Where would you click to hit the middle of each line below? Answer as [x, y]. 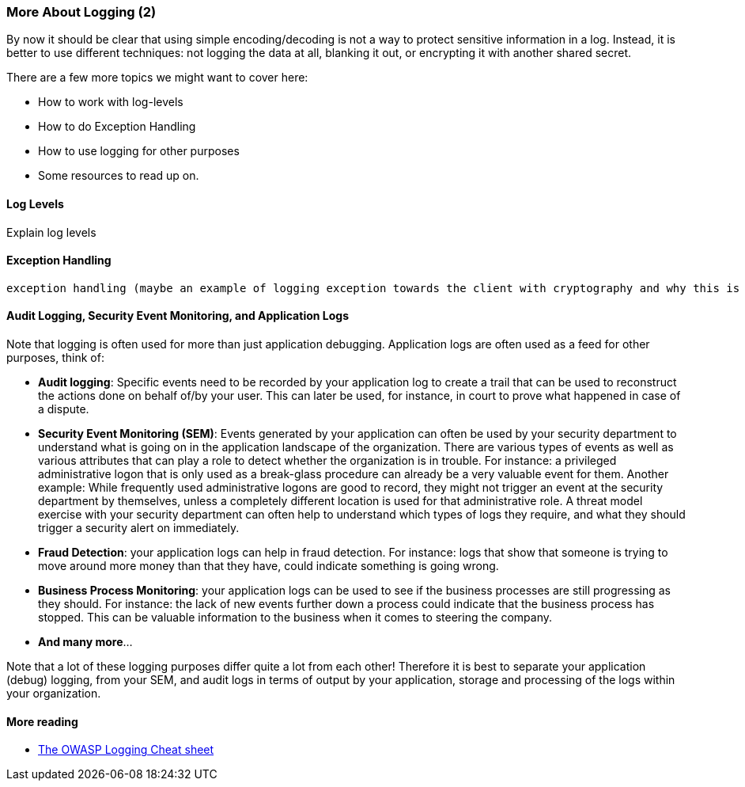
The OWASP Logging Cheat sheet [126, 750]
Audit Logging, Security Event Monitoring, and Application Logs [178, 316]
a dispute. [64, 409]
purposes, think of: [55, 358]
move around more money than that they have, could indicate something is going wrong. [269, 566]
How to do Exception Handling [117, 127]
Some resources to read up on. [119, 176]
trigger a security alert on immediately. [139, 528]
